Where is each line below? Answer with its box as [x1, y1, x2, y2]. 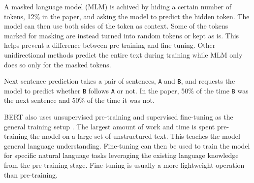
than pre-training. [4, 169, 58, 180]
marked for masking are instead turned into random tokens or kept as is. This [4, 30, 239, 40]
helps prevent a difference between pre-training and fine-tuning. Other [4, 40, 216, 50]
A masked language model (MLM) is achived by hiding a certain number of [4, 1, 232, 11]
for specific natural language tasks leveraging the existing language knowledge [4, 150, 239, 160]
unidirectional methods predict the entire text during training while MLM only [4, 49, 243, 60]
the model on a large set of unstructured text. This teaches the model [30, 131, 240, 141]
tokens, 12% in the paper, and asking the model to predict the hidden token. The [4, 11, 250, 21]
